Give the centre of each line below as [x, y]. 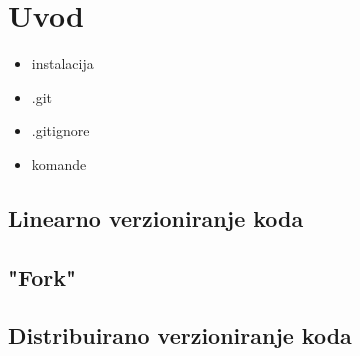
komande [59, 163]
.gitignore [60, 130]
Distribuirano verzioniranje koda [180, 335]
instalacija [62, 63]
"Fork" [42, 276]
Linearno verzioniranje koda [156, 217]
